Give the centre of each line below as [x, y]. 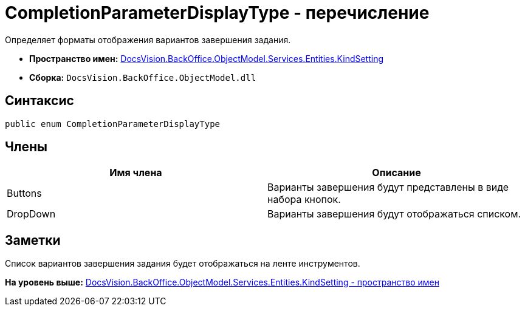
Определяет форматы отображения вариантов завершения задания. [148, 39]
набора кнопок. [304, 200]
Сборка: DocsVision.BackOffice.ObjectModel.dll [143, 77]
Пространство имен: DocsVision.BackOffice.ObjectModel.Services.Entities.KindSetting [207, 58]
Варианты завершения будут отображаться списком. [394, 214]
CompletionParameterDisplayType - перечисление [217, 13]
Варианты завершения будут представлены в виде [388, 187]
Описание [396, 173]
